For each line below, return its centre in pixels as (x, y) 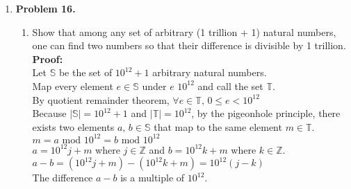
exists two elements (73, 126)
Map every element (73, 85)
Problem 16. (46, 8)
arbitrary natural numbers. (210, 72)
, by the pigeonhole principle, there (266, 113)
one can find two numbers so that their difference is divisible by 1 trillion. (189, 45)
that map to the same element (218, 126)
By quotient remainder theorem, (101, 99)
